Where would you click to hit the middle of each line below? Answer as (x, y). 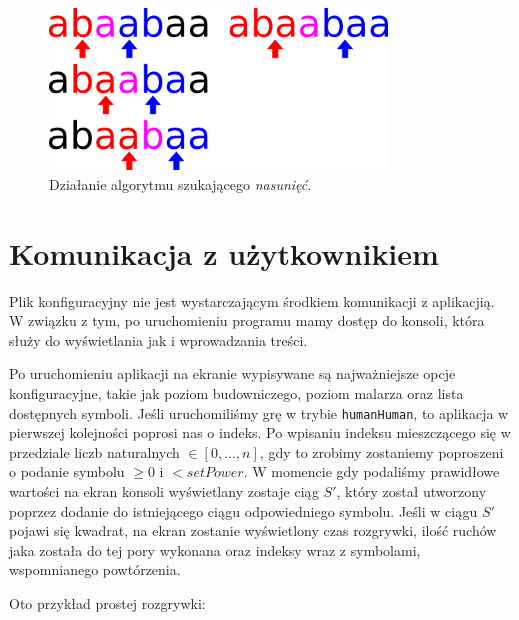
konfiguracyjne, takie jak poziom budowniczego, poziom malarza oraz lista (236, 392)
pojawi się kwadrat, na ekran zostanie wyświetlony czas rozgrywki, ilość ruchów (253, 530)
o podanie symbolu (67, 471)
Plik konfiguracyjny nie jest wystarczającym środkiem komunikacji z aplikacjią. (252, 300)
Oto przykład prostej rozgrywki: (107, 602)
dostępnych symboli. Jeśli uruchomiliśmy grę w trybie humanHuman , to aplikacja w (259, 412)
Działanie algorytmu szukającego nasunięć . (180, 183)
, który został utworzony (411, 491)
